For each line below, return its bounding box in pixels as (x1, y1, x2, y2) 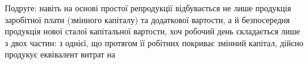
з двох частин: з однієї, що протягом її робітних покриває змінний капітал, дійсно (5, 36, 304, 49)
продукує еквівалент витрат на (5, 48, 115, 60)
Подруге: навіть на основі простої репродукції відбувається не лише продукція (5, 2, 291, 14)
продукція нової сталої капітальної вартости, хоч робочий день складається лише (5, 25, 300, 37)
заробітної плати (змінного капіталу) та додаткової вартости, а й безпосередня (5, 13, 290, 25)
